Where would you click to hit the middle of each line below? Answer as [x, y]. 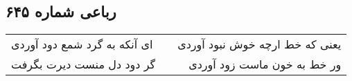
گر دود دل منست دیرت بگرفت [83, 64]
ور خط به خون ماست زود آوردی [265, 64]
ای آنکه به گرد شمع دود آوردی [82, 44]
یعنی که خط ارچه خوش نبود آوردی [259, 44]
